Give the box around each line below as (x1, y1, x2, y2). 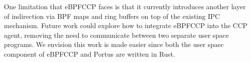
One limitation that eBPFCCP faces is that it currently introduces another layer (4, 1, 246, 11)
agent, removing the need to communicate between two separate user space (4, 30, 229, 40)
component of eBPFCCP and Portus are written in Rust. (4, 48, 175, 59)
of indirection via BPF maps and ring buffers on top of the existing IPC (4, 11, 220, 21)
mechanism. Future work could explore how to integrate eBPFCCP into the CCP (4, 20, 248, 31)
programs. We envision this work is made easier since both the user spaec (4, 39, 224, 49)
